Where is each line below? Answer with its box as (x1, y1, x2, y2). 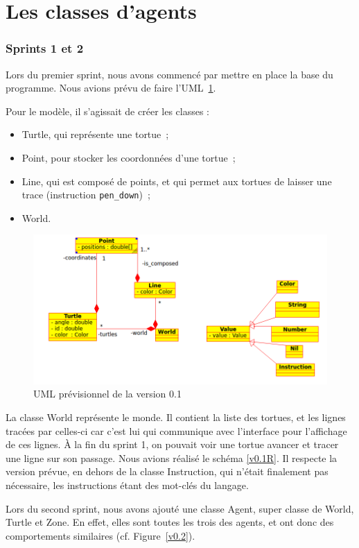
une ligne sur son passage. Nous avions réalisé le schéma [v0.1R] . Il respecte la (6, 450, 338, 465)
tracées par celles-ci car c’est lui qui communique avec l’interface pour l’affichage (6, 423, 347, 438)
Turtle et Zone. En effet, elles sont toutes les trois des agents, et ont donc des (6, 515, 334, 529)
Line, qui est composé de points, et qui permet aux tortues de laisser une (21, 173, 332, 188)
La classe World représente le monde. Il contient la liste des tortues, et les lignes (6, 410, 346, 425)
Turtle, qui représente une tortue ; (21, 127, 169, 142)
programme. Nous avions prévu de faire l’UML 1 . (6, 80, 216, 95)
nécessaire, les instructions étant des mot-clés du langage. (6, 478, 249, 493)
